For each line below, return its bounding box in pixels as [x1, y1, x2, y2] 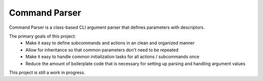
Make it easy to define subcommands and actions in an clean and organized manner [25, 40, 195, 46]
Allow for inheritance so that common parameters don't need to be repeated [25, 47, 179, 53]
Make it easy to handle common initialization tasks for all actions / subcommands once [25, 54, 200, 60]
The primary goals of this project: [9, 33, 76, 39]
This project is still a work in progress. [9, 69, 85, 75]
